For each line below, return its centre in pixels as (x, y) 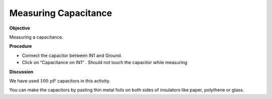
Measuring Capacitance (61, 13)
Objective (20, 28)
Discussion (21, 71)
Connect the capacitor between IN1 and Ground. (72, 55)
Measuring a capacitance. (36, 37)
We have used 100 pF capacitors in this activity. (60, 80)
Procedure (21, 46)
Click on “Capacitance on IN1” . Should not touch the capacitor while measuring (105, 62)
